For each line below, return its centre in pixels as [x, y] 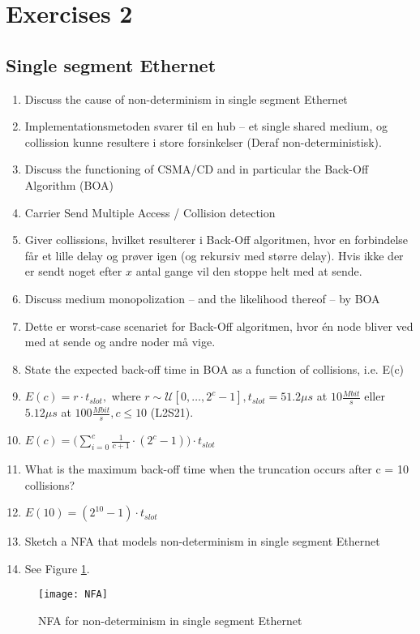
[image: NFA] [73, 595]
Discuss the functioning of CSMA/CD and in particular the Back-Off [197, 169]
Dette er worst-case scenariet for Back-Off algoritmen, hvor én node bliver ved [219, 326]
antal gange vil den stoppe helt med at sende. [249, 271]
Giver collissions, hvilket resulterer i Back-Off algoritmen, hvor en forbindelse [216, 240]
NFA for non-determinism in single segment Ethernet [170, 620]
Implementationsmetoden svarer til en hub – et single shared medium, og [206, 126]
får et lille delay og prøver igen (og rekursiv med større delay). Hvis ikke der [214, 255]
